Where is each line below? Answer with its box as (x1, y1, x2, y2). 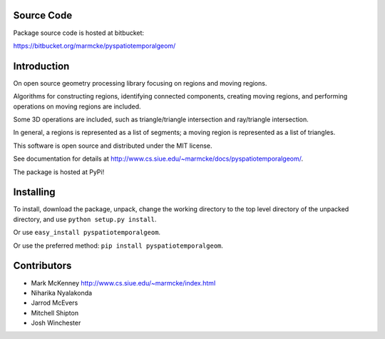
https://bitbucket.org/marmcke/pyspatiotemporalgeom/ (13, 41, 176, 50)
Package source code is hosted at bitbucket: (13, 29, 145, 37)
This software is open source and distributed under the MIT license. (13, 141, 212, 150)
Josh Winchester (31, 318, 81, 328)
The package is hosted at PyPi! (13, 168, 105, 176)
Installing (13, 186, 56, 198)
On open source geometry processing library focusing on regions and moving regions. (13, 79, 267, 87)
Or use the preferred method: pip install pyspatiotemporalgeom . (13, 241, 224, 250)
